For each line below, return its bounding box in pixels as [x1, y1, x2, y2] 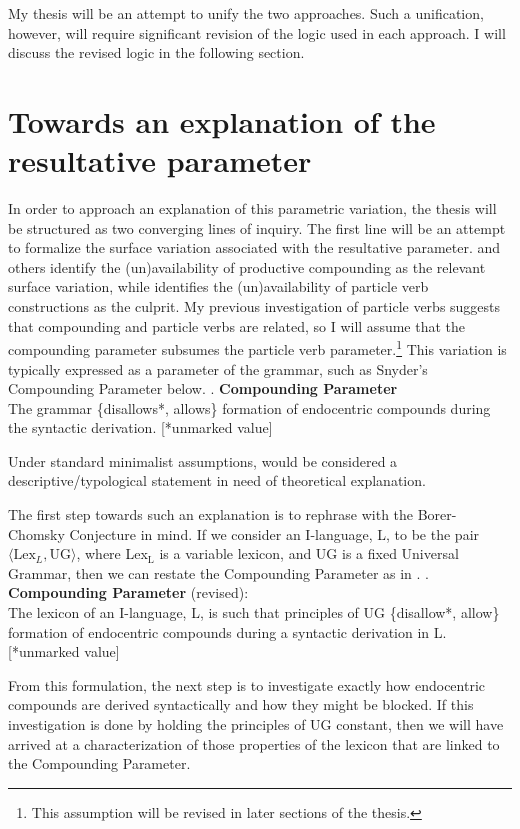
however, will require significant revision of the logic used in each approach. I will [8, 22, 506, 43]
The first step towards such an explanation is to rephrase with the [8, 504, 414, 525]
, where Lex [76, 543, 148, 564]
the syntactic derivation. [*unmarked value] [8, 417, 273, 438]
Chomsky [8, 523, 65, 544]
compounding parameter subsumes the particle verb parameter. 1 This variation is [8, 336, 507, 359]
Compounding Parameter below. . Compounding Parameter [8, 378, 398, 399]
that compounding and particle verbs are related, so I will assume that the [8, 315, 466, 336]
